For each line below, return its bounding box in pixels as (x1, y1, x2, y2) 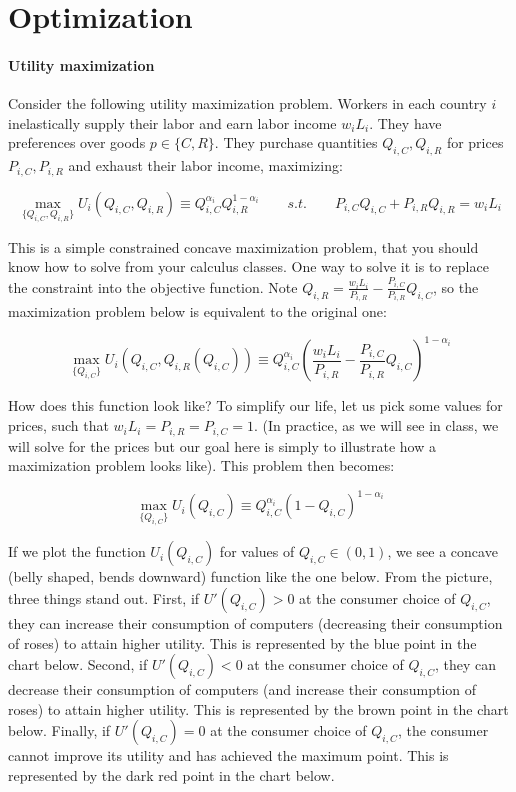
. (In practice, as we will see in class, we (254, 415, 499, 436)
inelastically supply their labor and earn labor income (8, 112, 337, 133)
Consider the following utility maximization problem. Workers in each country (8, 93, 487, 114)
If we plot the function (8, 541, 146, 562)
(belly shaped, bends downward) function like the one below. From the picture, (8, 566, 493, 587)
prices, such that (8, 415, 109, 436)
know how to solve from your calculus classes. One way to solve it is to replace (8, 256, 489, 277)
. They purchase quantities (214, 132, 378, 153)
